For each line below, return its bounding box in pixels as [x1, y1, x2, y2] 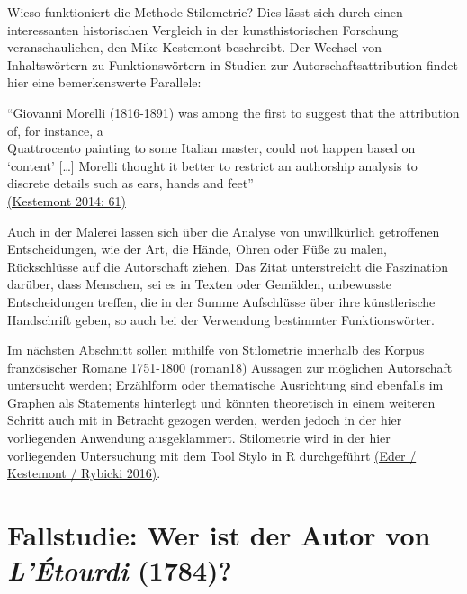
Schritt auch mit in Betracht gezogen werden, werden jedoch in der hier [7, 410, 402, 429]
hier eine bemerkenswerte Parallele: [7, 73, 202, 92]
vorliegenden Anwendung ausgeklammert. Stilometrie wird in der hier [7, 428, 391, 447]
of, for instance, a [7, 121, 103, 139]
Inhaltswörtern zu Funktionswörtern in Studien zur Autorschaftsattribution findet [7, 55, 458, 74]
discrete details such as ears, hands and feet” [7, 174, 254, 193]
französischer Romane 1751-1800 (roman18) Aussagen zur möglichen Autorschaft [7, 357, 453, 376]
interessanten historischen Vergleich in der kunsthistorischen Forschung [7, 20, 399, 39]
